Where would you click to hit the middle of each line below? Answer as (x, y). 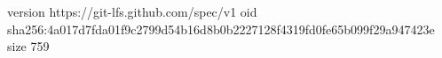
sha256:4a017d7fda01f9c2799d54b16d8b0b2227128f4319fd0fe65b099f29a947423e (221, 29)
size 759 (28, 46)
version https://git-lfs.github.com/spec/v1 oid (132, 11)
